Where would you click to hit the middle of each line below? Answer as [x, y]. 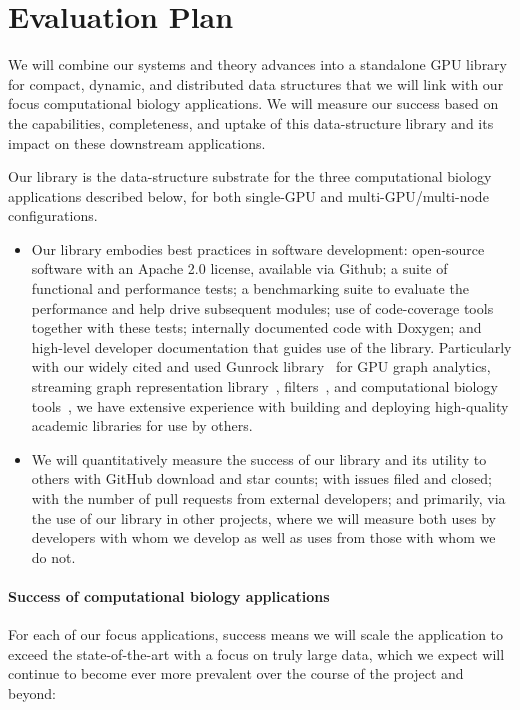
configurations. [53, 215]
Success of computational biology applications [169, 595]
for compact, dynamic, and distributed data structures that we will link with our [256, 83]
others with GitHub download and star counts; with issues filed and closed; [261, 478]
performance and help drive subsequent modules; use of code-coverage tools [262, 307]
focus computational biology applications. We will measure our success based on [253, 103]
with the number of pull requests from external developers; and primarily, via [268, 498]
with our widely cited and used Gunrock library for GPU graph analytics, [261, 366]
